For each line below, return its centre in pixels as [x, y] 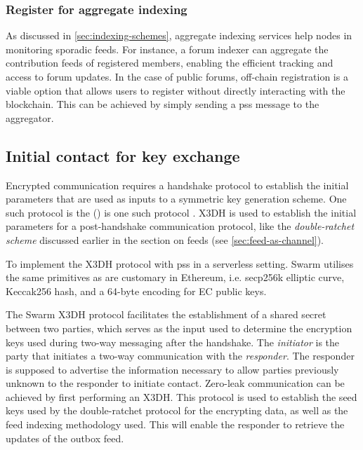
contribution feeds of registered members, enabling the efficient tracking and [170, 63]
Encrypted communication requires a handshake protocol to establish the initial [177, 185]
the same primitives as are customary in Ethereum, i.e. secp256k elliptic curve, [175, 277]
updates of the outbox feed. [65, 438]
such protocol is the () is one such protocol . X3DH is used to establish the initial [181, 212]
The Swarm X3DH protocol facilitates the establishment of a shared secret [166, 314]
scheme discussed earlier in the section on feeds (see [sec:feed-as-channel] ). [165, 239]
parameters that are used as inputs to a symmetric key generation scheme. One [176, 199]
